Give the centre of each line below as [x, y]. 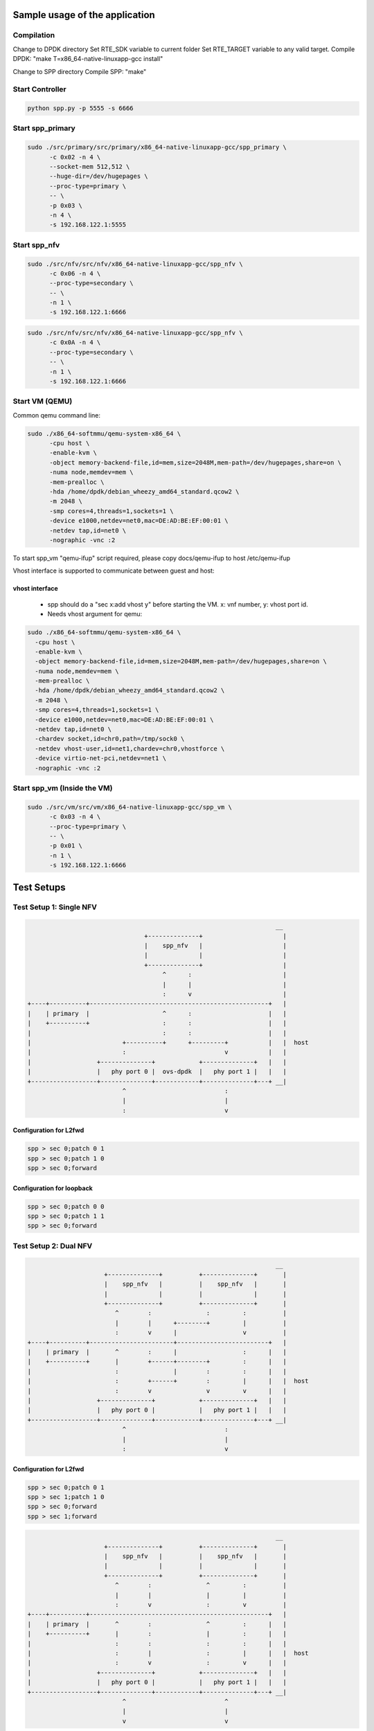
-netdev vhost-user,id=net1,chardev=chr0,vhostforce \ [130, 748]
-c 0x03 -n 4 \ [75, 817]
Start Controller [40, 89]
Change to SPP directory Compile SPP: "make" [80, 71]
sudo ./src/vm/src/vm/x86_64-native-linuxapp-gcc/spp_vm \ [130, 807]
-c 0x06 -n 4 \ [75, 273]
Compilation [34, 35]
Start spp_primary [44, 128]
